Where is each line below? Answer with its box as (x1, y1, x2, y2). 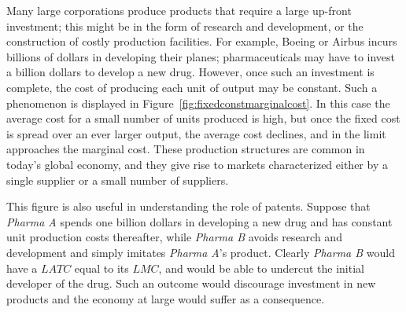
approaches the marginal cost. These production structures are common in (6, 141, 365, 157)
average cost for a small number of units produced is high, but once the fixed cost (6, 110, 400, 127)
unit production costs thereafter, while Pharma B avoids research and (6, 229, 342, 245)
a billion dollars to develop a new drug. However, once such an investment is (6, 64, 375, 80)
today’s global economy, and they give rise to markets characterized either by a (6, 156, 388, 172)
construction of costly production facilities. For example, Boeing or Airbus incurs (6, 33, 397, 50)
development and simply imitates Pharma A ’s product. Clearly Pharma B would (6, 244, 395, 260)
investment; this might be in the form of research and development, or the (6, 17, 364, 34)
